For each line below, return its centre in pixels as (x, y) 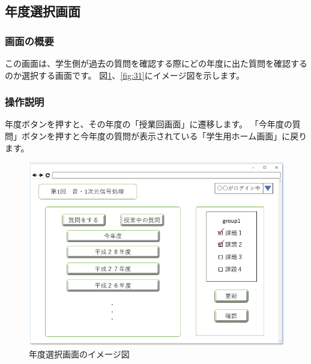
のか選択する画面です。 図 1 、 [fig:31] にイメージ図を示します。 (125, 75)
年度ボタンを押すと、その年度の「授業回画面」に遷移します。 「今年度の (149, 124)
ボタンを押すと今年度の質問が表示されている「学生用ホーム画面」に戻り (164, 136)
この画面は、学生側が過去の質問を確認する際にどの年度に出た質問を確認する (156, 63)
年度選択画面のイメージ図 (79, 353)
